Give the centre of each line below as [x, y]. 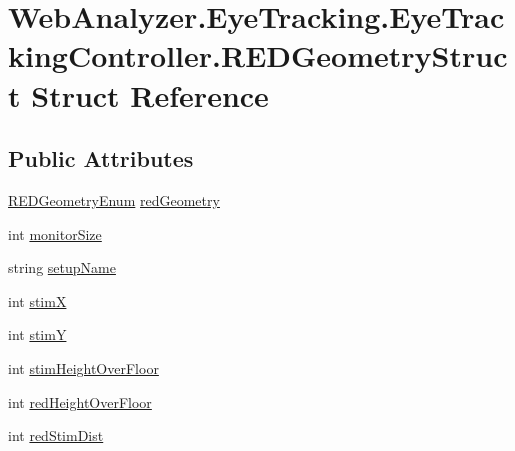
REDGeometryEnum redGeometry [114, 199]
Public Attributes [101, 158]
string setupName [62, 267]
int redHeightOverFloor [80, 401]
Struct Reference [150, 94]
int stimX [37, 300]
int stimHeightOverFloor [83, 367]
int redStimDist [56, 435]
